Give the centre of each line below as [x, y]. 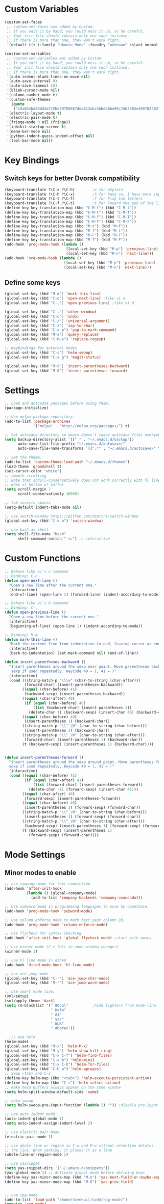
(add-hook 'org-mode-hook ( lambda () [43, 258]
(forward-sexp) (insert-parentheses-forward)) [72, 798]
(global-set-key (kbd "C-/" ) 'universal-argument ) [57, 321]
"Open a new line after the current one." [53, 585]
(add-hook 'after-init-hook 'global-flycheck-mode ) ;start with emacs [78, 938]
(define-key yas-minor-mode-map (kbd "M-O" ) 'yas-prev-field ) [69, 1182]
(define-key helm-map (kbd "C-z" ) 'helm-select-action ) [63, 1083]
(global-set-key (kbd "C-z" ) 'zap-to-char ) [50, 326]
